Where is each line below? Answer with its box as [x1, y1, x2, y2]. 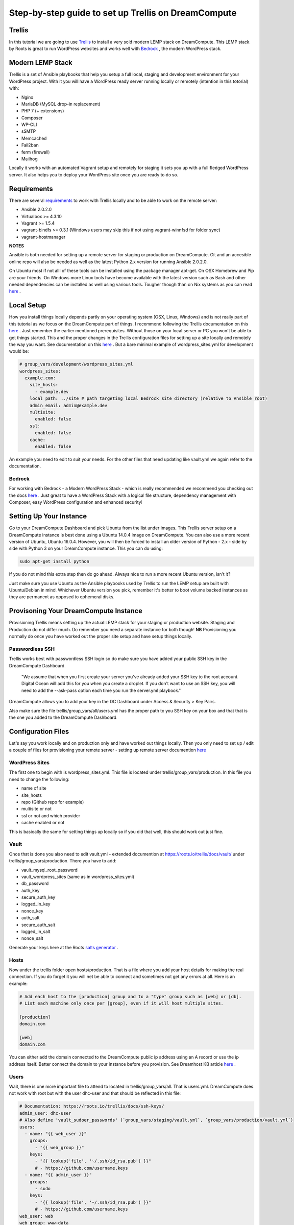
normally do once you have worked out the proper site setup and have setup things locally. [9, 634, 193, 639]
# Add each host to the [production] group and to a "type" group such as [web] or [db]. [19, 994, 242, 999]
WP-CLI [21, 122, 37, 127]
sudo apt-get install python [19, 559, 90, 564]
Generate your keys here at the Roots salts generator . [9, 944, 119, 950]
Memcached [21, 135, 47, 141]
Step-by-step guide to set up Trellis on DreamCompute [9, 7, 237, 18]
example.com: [24, 375, 56, 381]
